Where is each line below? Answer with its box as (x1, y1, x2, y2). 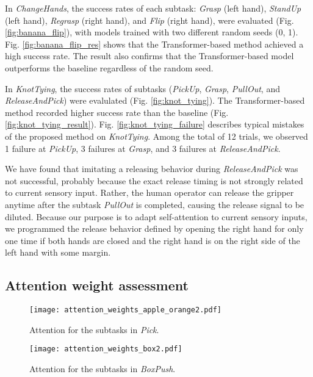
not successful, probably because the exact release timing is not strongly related (5, 174, 303, 187)
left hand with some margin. (5, 246, 111, 259)
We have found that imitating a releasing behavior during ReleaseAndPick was (5, 162, 298, 175)
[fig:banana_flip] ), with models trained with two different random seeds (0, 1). (5, 26, 298, 38)
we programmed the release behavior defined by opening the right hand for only (5, 222, 304, 235)
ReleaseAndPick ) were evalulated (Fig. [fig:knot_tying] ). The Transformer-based (5, 94, 305, 107)
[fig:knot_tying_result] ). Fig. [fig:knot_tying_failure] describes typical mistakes (5, 118, 304, 131)
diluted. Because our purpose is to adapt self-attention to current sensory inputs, (5, 210, 308, 223)
